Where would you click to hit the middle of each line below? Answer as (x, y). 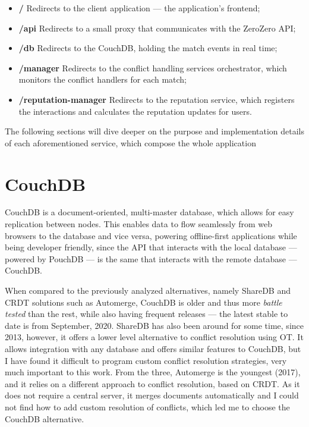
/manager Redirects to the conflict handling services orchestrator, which (153, 67)
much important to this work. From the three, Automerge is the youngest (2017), (153, 372)
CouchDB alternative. (45, 418)
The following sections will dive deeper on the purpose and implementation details (154, 131)
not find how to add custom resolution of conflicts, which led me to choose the (147, 406)
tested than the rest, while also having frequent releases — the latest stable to (146, 314)
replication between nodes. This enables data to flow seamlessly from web (139, 224)
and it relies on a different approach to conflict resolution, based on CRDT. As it (152, 383)
